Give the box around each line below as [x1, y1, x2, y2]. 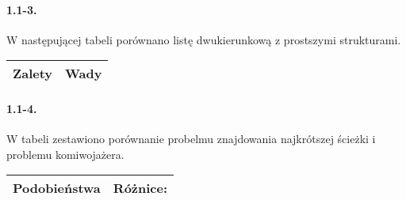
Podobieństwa [13, 179, 101, 198]
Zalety [13, 64, 53, 83]
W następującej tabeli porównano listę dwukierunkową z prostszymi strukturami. [6, 31, 401, 47]
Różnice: [113, 179, 168, 198]
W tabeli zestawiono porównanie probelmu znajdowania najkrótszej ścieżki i [6, 130, 376, 147]
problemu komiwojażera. [6, 145, 124, 162]
